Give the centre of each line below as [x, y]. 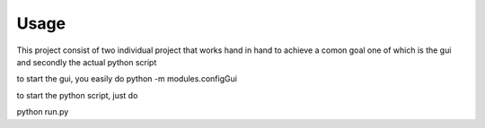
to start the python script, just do [77, 95]
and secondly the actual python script [87, 62]
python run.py [43, 112]
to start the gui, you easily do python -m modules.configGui [127, 79]
